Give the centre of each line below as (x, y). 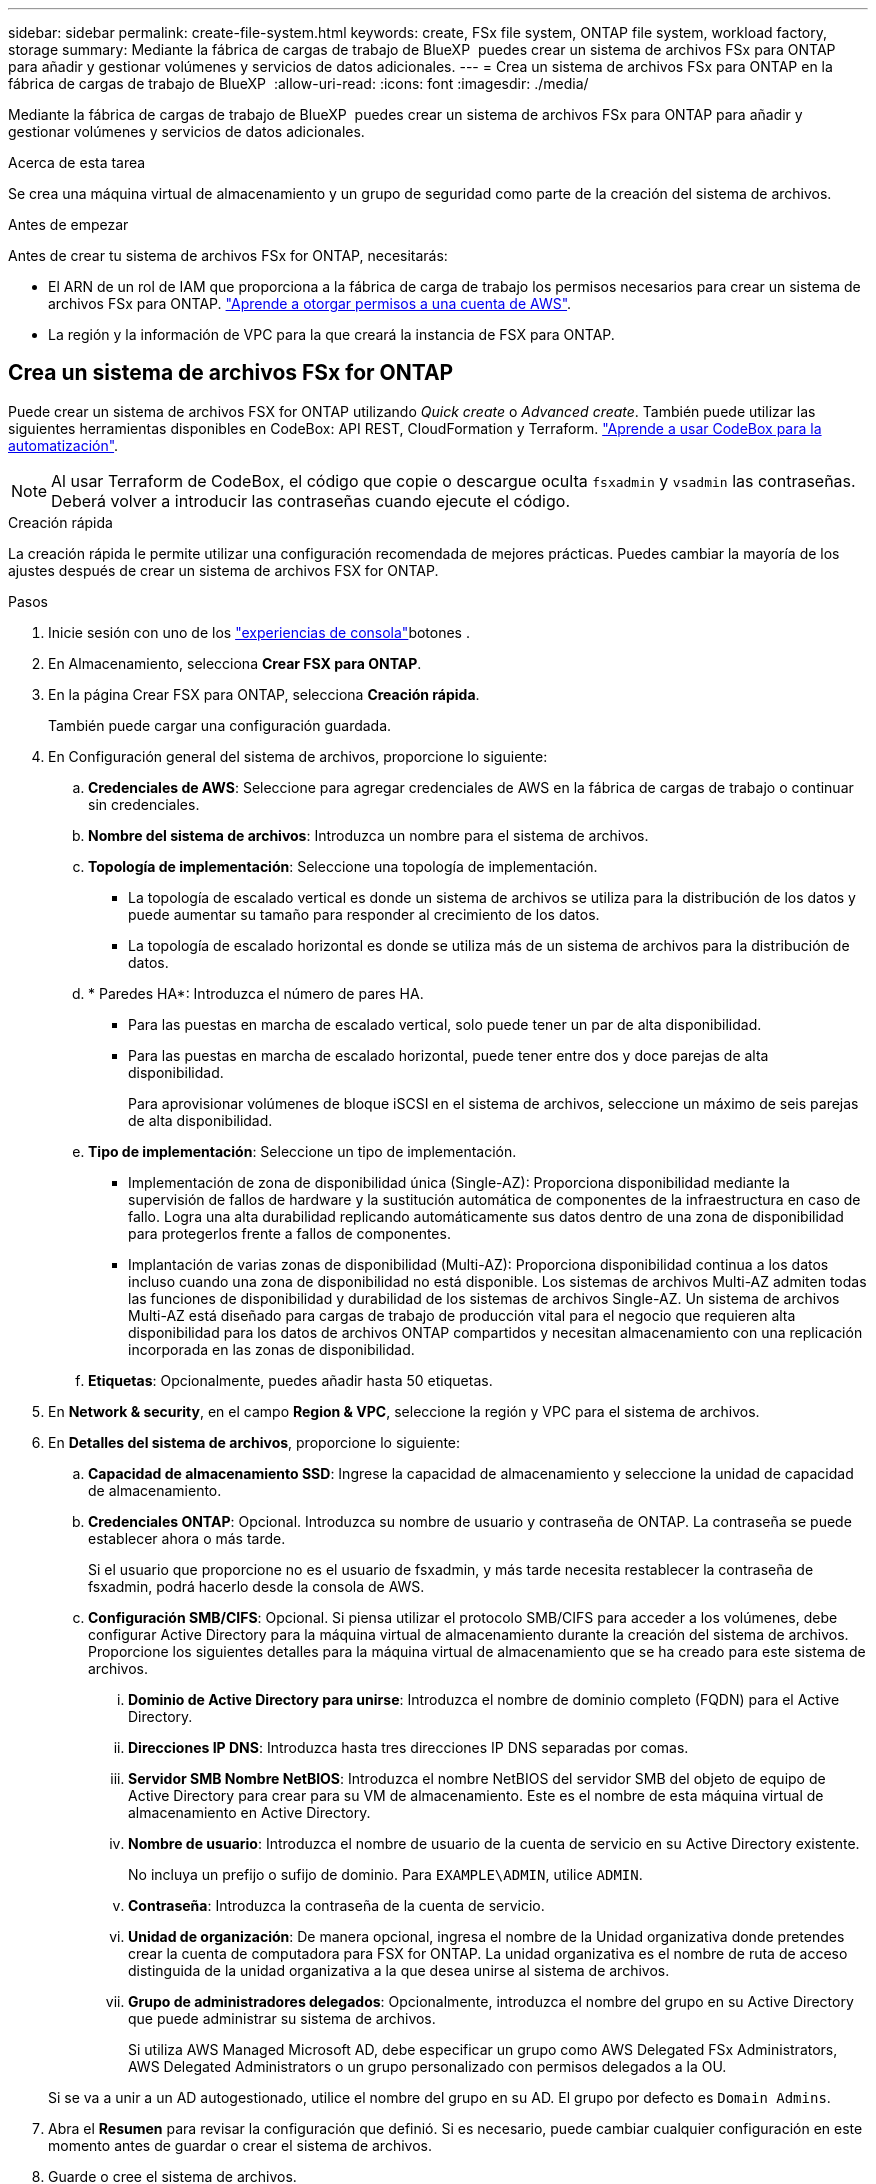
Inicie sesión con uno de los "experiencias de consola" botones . (259, 632)
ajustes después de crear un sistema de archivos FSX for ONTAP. (223, 570)
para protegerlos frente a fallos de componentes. (289, 1233)
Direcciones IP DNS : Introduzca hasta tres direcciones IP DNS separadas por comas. (408, 1747)
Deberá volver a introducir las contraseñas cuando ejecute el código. (311, 500)
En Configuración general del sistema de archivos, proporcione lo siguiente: (298, 756)
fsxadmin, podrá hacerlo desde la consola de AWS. (256, 1586)
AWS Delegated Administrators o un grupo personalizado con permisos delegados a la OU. (427, 2066)
